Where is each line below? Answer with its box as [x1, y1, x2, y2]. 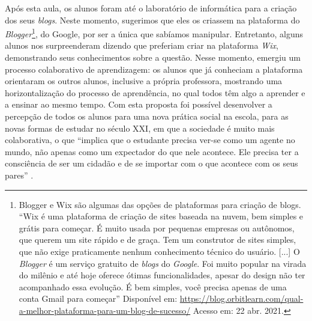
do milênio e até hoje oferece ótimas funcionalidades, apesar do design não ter [19, 269, 305, 281]
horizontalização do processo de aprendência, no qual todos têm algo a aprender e [5, 86, 305, 99]
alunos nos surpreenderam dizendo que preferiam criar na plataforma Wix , [5, 39, 278, 52]
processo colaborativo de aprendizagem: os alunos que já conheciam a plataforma [5, 63, 303, 75]
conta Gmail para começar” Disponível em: [19, 292, 178, 305]
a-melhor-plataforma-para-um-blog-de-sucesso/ [19, 304, 191, 316]
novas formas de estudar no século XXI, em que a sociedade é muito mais [5, 121, 275, 134]
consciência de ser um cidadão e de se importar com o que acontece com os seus [5, 157, 298, 170]
